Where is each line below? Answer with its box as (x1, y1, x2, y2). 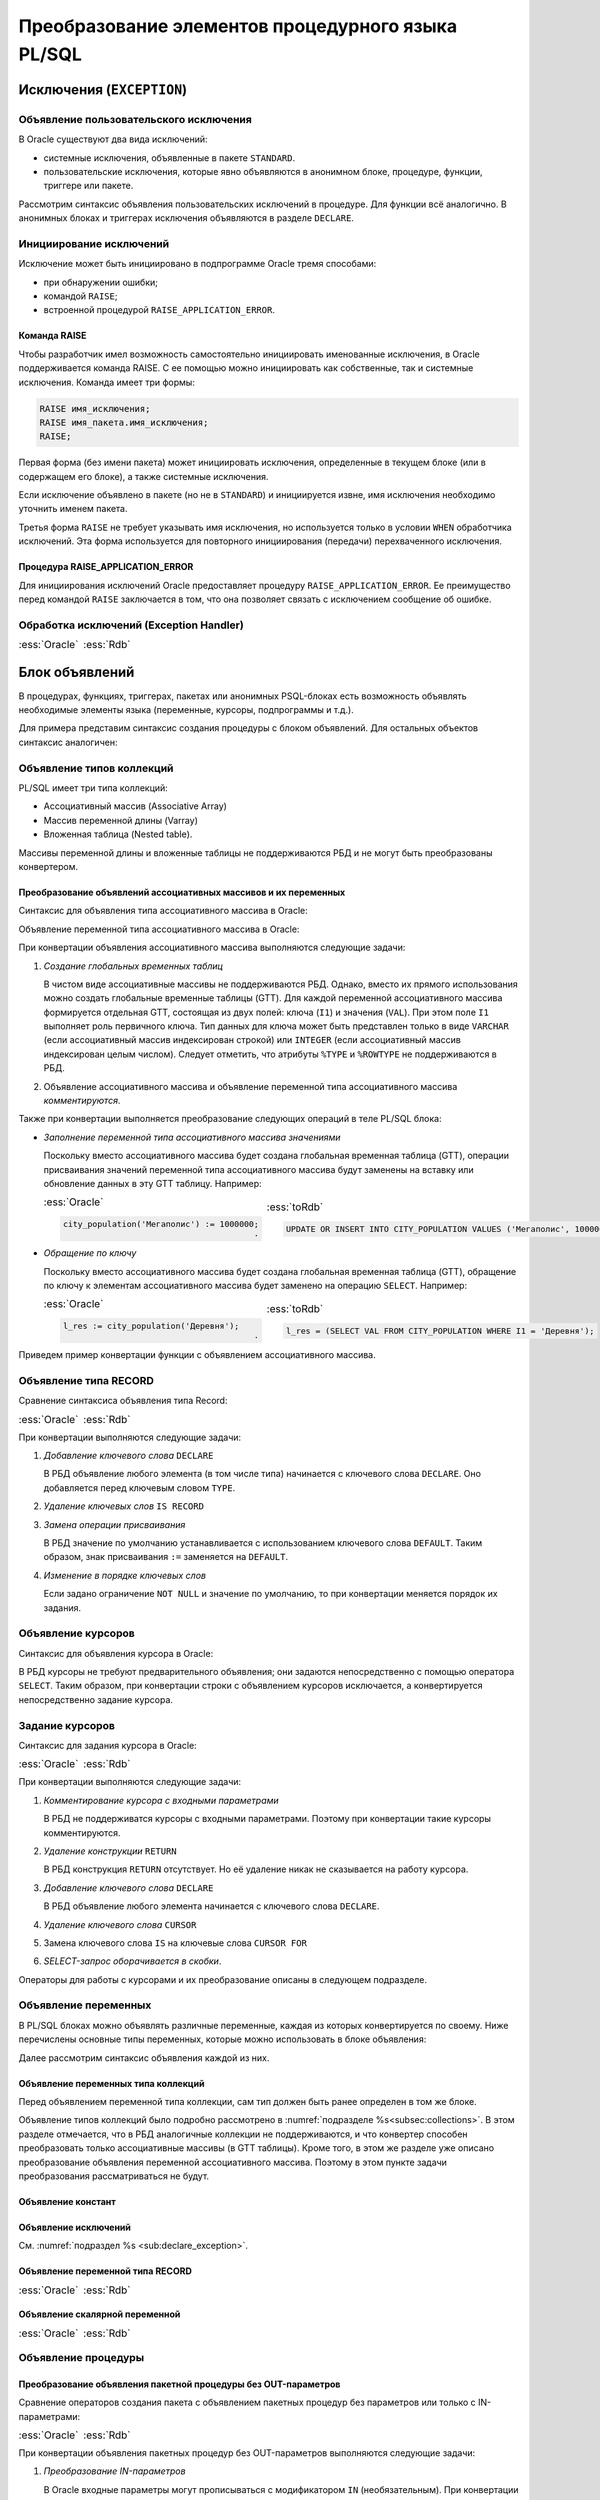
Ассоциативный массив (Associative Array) (43, 800, 227, 812)
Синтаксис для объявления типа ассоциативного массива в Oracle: (18, 905, 309, 917)
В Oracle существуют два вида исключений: (18, 133, 208, 145)
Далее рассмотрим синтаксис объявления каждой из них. (18, 2051, 270, 2064)
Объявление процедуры (18, 2351, 145, 2365)
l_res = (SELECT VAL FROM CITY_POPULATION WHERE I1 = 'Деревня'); (285, 1325, 595, 1336)
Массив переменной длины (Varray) (43, 814, 199, 826)
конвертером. (18, 860, 79, 872)
